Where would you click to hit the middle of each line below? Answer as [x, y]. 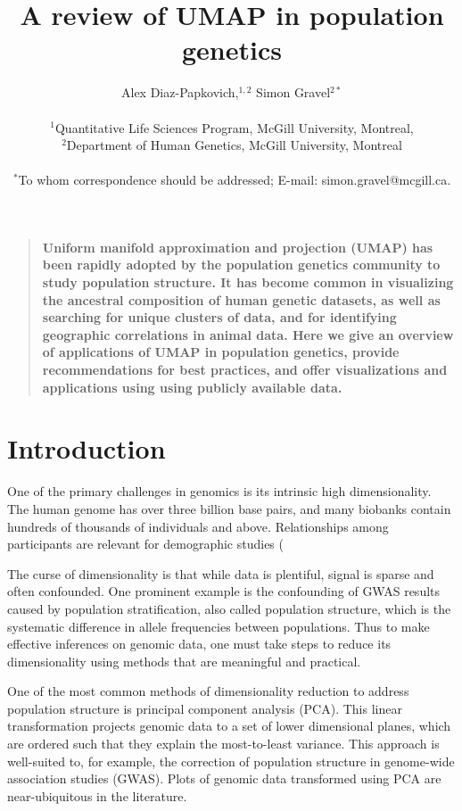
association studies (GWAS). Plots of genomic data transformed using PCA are [224, 778]
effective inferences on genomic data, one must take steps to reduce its [199, 644]
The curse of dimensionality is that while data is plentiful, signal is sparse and [221, 573]
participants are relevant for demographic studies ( [145, 544]
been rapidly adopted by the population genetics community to [241, 265]
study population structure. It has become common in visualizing [248, 282]
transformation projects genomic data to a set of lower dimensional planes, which [229, 726]
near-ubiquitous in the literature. [97, 795]
